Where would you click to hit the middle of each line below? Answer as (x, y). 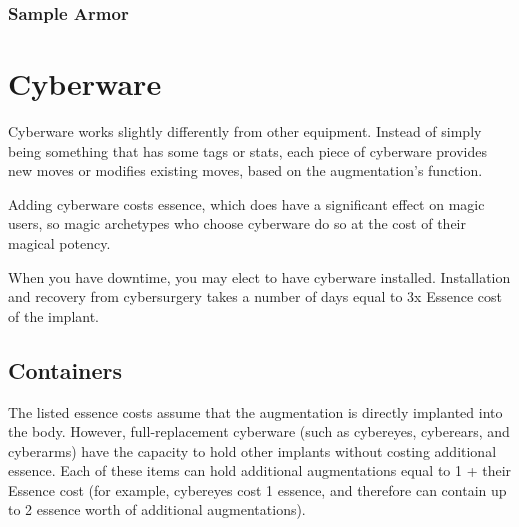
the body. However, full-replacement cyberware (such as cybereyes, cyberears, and (259, 431)
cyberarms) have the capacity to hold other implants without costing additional (252, 450)
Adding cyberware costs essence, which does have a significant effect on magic (246, 203)
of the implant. (54, 315)
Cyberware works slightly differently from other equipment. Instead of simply (245, 130)
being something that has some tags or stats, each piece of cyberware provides (247, 150)
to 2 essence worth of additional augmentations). (157, 509)
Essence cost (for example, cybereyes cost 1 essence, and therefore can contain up (257, 489)
